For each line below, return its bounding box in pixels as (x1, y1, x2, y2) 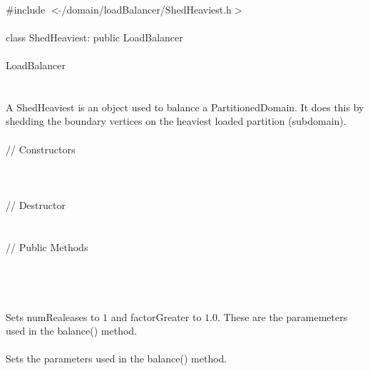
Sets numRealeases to (6, 309, 100, 324)
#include (6, 1, 46, 16)
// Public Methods (6, 239, 88, 254)
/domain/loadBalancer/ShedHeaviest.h (61, 1, 232, 16)
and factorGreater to (111, 309, 202, 324)
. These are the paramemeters (217, 309, 348, 324)
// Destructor (6, 197, 66, 212)
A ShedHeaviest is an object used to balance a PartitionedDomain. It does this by (6, 99, 364, 114)
